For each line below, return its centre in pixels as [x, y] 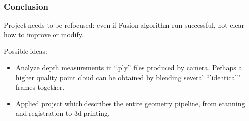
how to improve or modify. [44, 34]
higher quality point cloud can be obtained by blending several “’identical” [128, 77]
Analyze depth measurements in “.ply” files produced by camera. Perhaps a [129, 67]
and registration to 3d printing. [62, 113]
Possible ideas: [26, 51]
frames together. [40, 87]
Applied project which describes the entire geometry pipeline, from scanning [130, 103]
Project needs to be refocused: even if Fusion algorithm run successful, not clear [124, 25]
